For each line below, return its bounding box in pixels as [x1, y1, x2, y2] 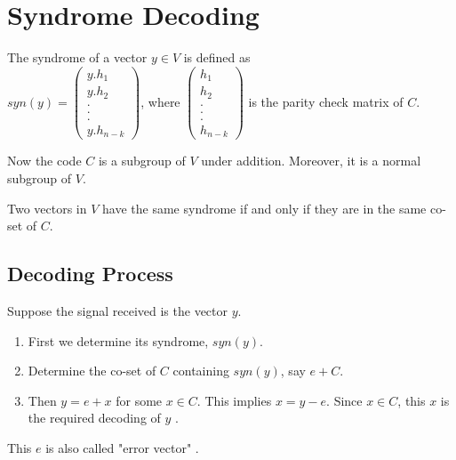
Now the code [7, 151, 82, 170]
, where [140, 92, 180, 110]
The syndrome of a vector [7, 48, 148, 67]
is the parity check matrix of [248, 92, 404, 110]
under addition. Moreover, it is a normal [201, 151, 421, 170]
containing [172, 361, 229, 380]
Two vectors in [7, 198, 87, 217]
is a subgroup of [98, 151, 186, 170]
